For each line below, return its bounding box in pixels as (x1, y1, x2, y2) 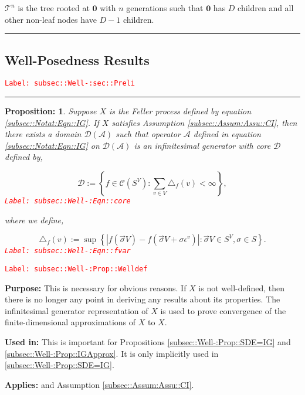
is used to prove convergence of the (160, 304, 286, 316)
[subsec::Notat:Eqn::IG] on (5, 139, 100, 151)
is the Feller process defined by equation (109, 105, 252, 117)
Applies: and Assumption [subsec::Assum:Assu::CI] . (5, 378, 194, 390)
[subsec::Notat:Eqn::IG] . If (5, 116, 99, 128)
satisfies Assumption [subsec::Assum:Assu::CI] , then (111, 116, 297, 128)
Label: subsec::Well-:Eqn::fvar (5, 247, 131, 256)
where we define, (5, 213, 64, 226)
